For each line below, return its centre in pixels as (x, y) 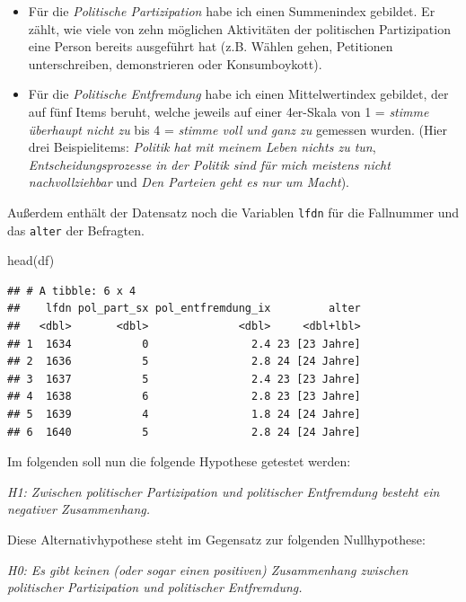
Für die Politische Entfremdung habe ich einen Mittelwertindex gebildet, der (238, 94)
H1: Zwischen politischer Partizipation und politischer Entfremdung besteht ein (224, 491)
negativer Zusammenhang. (79, 509)
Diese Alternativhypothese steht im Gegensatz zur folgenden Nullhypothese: (216, 539)
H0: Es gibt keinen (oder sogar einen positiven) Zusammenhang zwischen (208, 569)
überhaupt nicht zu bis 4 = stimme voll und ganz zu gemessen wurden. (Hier (238, 129)
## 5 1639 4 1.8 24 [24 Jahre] (184, 414)
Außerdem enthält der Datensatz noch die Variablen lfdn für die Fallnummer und (233, 212)
